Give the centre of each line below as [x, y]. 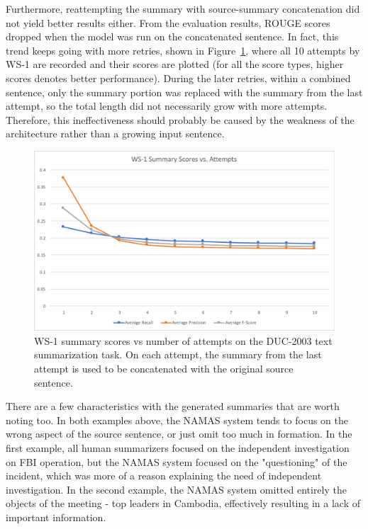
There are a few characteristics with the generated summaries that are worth [173, 406]
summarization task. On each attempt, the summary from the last [178, 354]
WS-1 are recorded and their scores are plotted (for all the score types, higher [175, 64]
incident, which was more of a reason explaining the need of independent [164, 476]
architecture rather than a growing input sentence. [115, 133]
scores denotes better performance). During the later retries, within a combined [178, 78]
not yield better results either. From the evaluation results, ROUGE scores [168, 22]
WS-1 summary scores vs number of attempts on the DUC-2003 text [183, 340]
